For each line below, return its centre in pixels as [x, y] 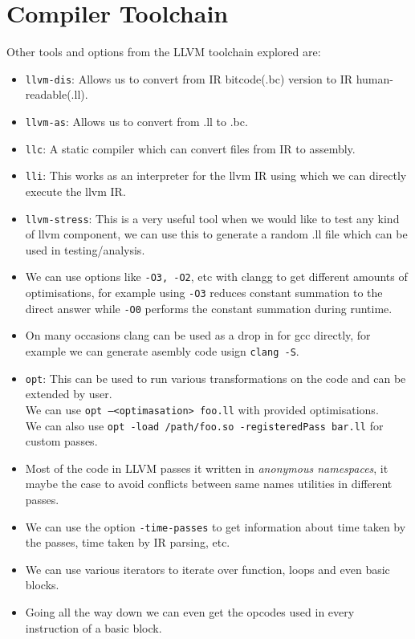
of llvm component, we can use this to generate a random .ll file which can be [216, 234]
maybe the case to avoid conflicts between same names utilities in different [209, 484]
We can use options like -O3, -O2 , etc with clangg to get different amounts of [216, 277]
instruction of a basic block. [94, 627]
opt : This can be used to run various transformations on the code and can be [216, 378]
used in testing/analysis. [85, 249]
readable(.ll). [57, 94]
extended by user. [69, 394]
